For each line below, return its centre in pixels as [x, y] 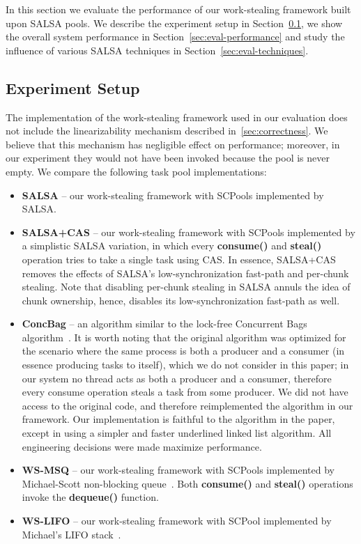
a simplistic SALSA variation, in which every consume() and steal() [172, 246]
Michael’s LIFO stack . [71, 534]
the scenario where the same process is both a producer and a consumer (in [183, 351]
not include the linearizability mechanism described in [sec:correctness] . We [167, 131]
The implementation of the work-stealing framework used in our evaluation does [177, 117]
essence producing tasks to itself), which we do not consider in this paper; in [185, 365]
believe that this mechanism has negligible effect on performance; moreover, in [173, 144]
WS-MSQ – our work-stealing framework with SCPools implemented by [178, 470]
